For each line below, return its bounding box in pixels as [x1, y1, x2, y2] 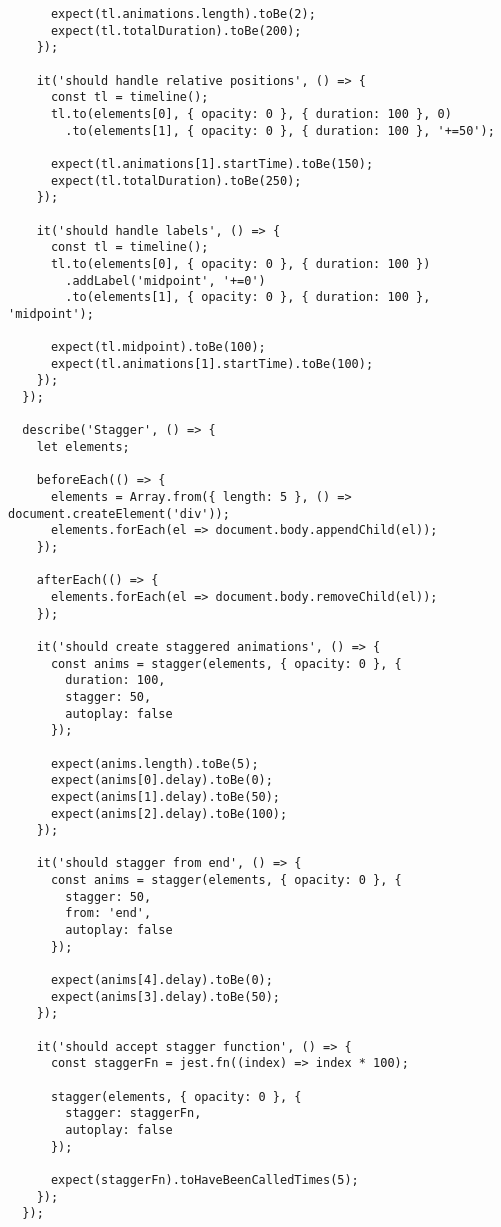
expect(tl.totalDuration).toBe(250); [50, 173, 302, 188]
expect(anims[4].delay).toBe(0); [50, 973, 273, 988]
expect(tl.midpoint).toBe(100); [50, 340, 266, 355]
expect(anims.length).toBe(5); [50, 756, 259, 771]
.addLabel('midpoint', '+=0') [65, 273, 266, 288]
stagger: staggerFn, [65, 1106, 202, 1121]
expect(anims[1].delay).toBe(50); [50, 789, 281, 804]
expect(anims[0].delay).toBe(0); [50, 773, 273, 788]
